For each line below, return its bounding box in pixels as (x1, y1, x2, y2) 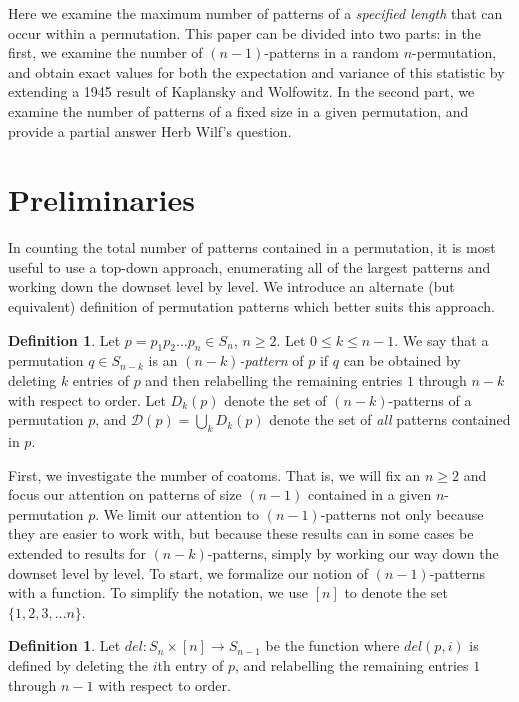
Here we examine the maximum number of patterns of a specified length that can (8, 3, 503, 23)
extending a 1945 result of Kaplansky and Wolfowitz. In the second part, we (8, 81, 475, 102)
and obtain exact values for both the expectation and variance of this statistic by (8, 61, 505, 82)
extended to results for (8, 543, 146, 563)
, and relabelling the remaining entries (235, 654, 469, 675)
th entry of (157, 654, 224, 675)
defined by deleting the (8, 654, 149, 675)
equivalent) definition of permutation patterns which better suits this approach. (8, 296, 496, 317)
